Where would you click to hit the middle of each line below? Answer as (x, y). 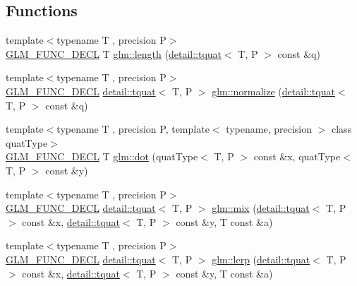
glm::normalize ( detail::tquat (273, 91)
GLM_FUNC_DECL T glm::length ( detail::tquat (114, 53)
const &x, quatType (297, 156)
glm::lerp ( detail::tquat (261, 259)
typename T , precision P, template (133, 129)
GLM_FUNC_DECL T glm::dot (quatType (102, 156)
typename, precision (269, 129)
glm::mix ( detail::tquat (261, 208)
